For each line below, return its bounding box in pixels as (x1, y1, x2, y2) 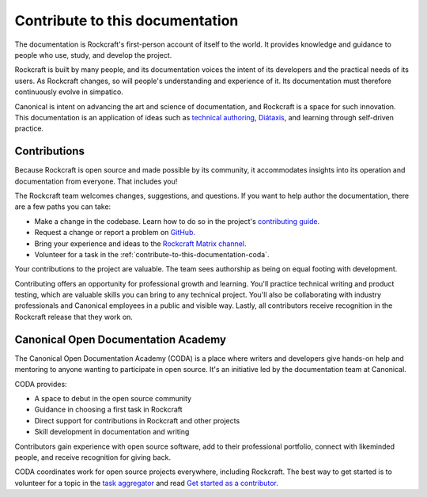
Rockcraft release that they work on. (14, 312, 134, 321)
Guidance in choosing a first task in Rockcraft (34, 404, 183, 415)
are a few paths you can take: (14, 202, 111, 211)
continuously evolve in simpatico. (14, 87, 124, 97)
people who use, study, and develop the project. (14, 50, 172, 59)
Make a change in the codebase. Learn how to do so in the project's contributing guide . (34, 216, 320, 226)
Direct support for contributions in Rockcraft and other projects (34, 415, 240, 425)
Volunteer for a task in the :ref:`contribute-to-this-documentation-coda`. (34, 249, 270, 259)
